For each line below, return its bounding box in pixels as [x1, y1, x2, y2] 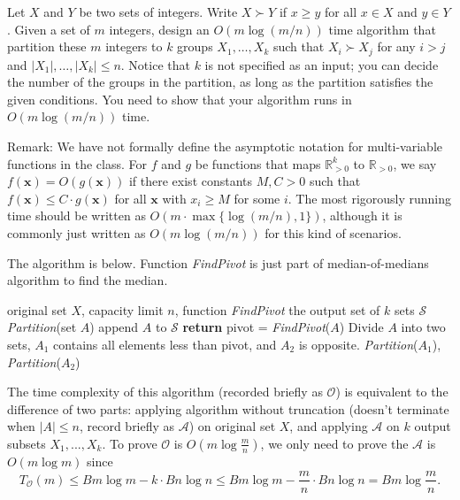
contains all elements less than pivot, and [53, 335, 277, 353]
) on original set [188, 417, 276, 435]
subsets [7, 434, 46, 452]
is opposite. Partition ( [298, 335, 418, 353]
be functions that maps [195, 154, 321, 173]
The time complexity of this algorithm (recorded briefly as [7, 382, 323, 401]
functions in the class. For [7, 154, 147, 173]
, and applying [289, 417, 368, 435]
